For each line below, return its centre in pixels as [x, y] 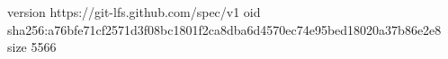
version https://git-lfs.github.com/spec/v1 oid [134, 12]
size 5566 [32, 47]
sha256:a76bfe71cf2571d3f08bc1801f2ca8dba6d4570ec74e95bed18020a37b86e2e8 [224, 29]
